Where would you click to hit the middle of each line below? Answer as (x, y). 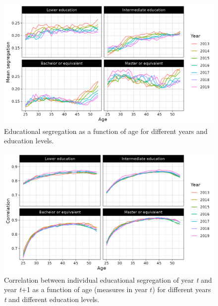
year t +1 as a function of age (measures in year (76, 289)
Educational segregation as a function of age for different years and (106, 131)
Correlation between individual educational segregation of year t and (108, 279)
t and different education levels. (52, 299)
